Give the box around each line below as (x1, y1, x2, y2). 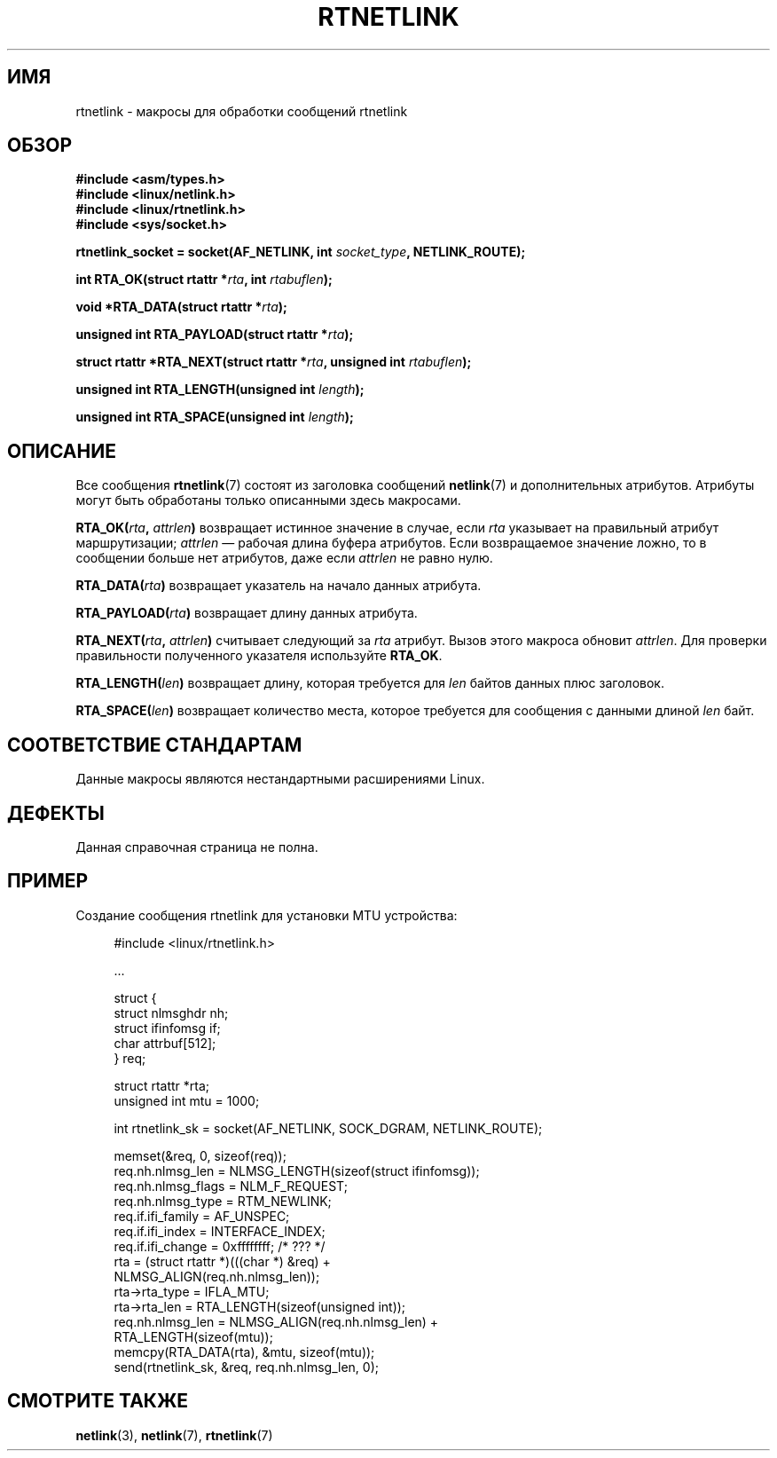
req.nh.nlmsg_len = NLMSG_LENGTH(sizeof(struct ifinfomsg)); (114, 1162, 480, 1178)
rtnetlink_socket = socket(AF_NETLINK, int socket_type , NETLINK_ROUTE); (75, 244, 526, 260)
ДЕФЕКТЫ (7, 801, 105, 824)
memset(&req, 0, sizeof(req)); (114, 1147, 286, 1163)
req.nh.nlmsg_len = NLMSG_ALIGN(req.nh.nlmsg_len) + (114, 1313, 439, 1329)
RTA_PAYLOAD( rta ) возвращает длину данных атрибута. (75, 605, 418, 621)
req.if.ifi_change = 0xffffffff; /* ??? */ (114, 1238, 326, 1254)
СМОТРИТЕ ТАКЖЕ (7, 1390, 189, 1413)
